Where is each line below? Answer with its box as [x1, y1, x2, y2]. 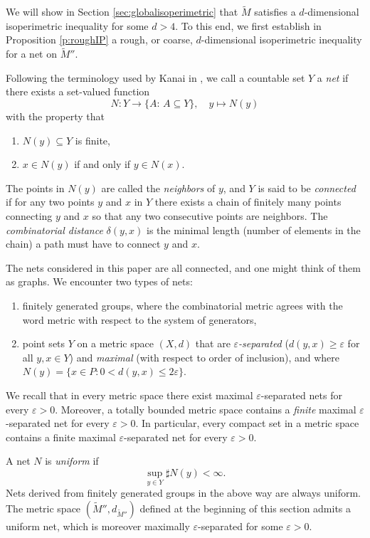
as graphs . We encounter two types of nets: [6, 274, 193, 289]
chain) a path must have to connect [6, 236, 161, 251]
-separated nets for [260, 387, 342, 402]
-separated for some [198, 518, 283, 533]
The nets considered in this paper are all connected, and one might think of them [6, 260, 361, 275]
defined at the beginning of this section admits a [139, 500, 351, 515]
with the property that [6, 109, 105, 123]
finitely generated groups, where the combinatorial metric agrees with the [22, 297, 343, 312]
